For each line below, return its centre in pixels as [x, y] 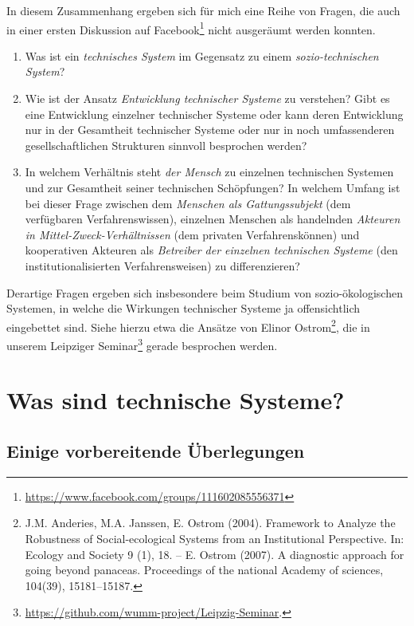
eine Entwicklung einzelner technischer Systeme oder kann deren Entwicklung [214, 114]
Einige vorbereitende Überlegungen [156, 451]
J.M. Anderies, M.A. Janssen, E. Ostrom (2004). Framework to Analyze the [210, 523]
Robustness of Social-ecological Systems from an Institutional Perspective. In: [215, 539]
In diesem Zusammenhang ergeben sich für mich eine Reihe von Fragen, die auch [203, 10]
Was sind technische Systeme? [176, 400]
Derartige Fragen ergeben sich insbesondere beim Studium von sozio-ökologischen [205, 292]
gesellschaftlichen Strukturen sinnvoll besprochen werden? [166, 145]
